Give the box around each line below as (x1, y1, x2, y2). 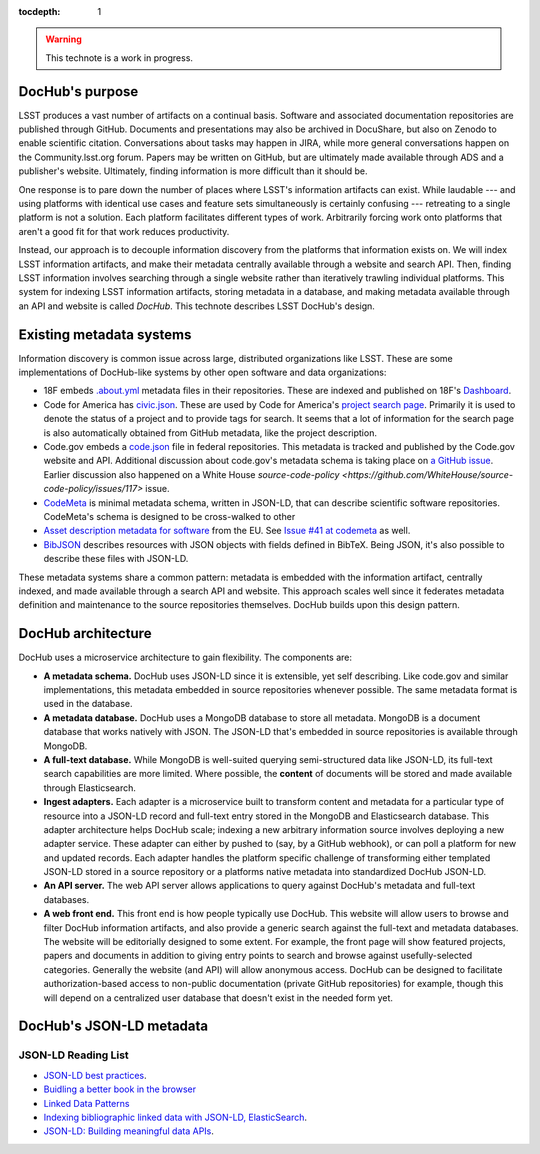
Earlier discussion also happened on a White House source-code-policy (43, 468, 340, 480)
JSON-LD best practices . (43, 1069, 147, 1081)
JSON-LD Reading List (18, 1048, 129, 1062)
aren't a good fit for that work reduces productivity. (18, 225, 230, 237)
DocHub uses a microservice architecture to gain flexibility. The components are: (18, 651, 352, 664)
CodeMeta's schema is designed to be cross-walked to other (43, 510, 296, 522)
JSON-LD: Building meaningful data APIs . (43, 1125, 215, 1137)
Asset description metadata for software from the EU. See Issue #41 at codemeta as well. (43, 525, 411, 537)
